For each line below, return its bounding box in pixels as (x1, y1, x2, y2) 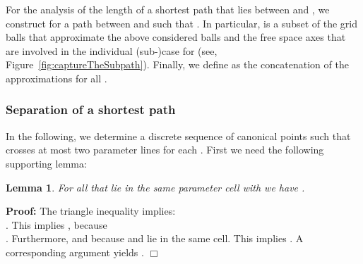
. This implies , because (6, 217, 107, 232)
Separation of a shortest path (6, 101, 176, 118)
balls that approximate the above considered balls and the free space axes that (6, 30, 346, 44)
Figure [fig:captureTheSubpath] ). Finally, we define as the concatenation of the (6, 57, 349, 72)
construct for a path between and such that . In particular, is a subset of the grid (6, 15, 357, 30)
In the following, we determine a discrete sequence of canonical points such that (6, 128, 351, 143)
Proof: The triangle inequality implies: (6, 203, 176, 218)
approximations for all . (6, 70, 107, 85)
